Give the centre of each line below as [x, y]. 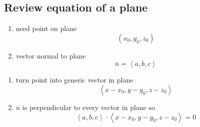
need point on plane [46, 28]
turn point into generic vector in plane [74, 80]
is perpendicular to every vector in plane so [89, 107]
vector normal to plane [51, 55]
